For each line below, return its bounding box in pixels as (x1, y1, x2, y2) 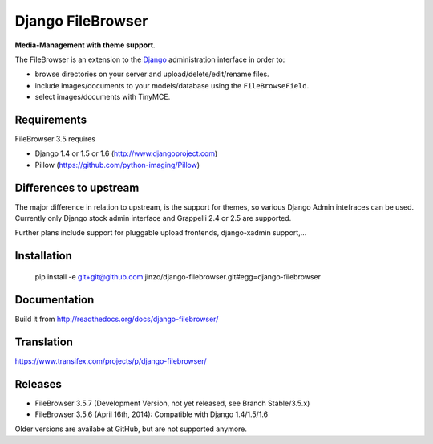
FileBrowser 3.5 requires (14, 134, 96, 144)
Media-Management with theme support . (14, 40, 156, 50)
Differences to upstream (14, 181, 140, 194)
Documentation (14, 293, 95, 307)
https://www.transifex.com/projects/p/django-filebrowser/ (14, 356, 207, 365)
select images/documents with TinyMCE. (34, 92, 171, 102)
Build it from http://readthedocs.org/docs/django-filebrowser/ (14, 314, 219, 324)
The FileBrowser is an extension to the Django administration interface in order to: (14, 55, 285, 64)
